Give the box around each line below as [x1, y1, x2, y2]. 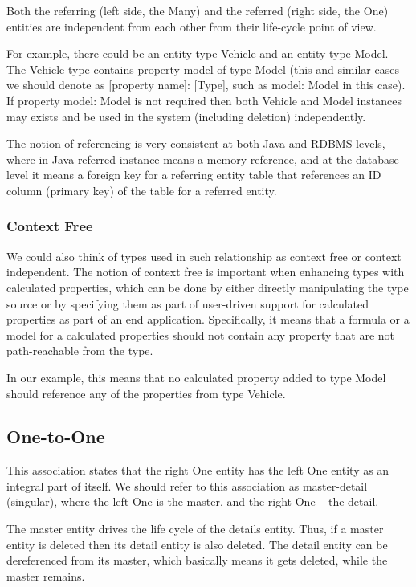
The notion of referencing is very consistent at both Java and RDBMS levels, [6, 135, 385, 152]
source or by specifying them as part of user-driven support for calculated [6, 295, 369, 312]
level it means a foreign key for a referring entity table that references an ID [6, 166, 381, 183]
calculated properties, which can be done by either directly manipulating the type [6, 279, 409, 296]
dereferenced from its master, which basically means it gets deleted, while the [6, 552, 388, 569]
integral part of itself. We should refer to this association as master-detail [6, 477, 368, 494]
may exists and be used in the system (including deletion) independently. [6, 108, 366, 124]
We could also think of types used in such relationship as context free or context [6, 247, 402, 264]
